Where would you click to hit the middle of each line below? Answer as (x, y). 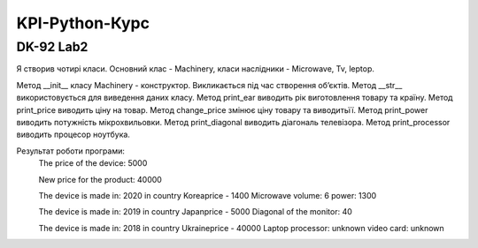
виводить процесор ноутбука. (73, 135)
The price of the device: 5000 (93, 163)
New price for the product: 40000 (100, 179)
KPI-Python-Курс (83, 23)
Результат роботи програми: (71, 151)
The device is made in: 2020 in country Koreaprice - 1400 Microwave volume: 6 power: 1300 (208, 195)
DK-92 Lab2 (52, 47)
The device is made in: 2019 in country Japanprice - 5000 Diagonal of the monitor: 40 (196, 212)
